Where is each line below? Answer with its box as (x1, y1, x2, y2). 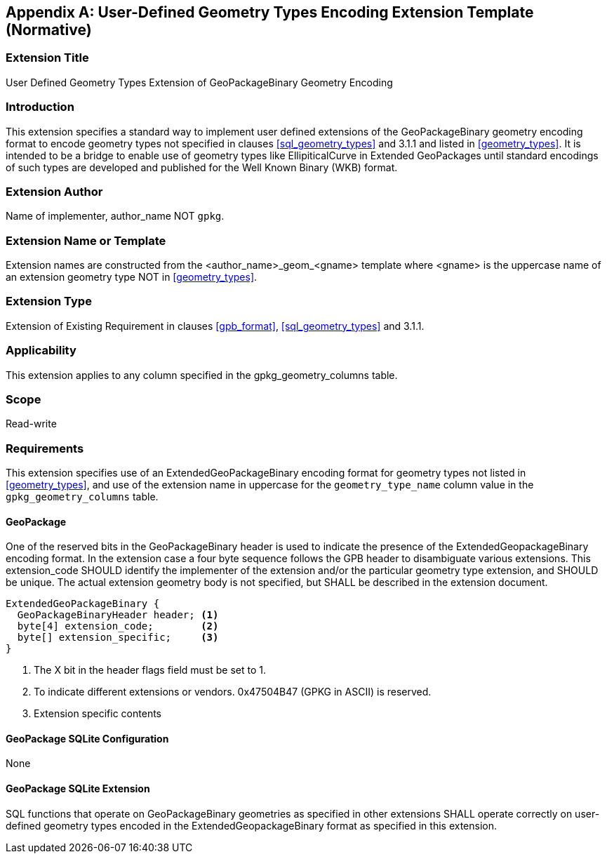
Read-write (6, 418, 57, 430)
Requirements (6, 441, 84, 455)
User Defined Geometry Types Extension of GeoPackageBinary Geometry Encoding (6, 76, 393, 88)
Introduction (6, 100, 74, 114)
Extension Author (6, 184, 103, 199)
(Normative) (6, 21, 92, 39)
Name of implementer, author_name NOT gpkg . (6, 210, 225, 222)
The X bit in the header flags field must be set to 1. (34, 664, 266, 677)
